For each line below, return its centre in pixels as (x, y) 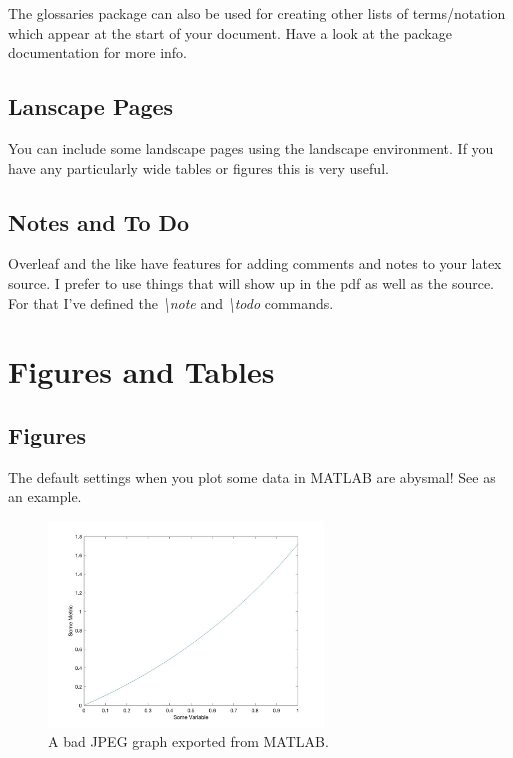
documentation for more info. (97, 52)
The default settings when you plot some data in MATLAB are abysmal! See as (252, 476)
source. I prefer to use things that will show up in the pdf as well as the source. (251, 282)
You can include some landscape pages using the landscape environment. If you (251, 147)
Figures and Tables (141, 371)
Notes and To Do (99, 221)
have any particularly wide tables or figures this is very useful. (198, 167)
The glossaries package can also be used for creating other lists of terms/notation (257, 13)
